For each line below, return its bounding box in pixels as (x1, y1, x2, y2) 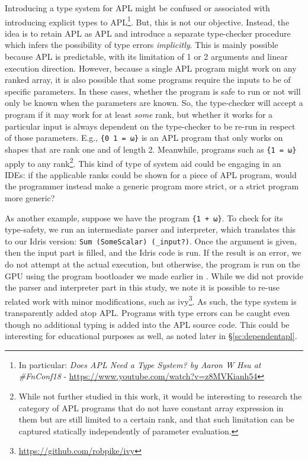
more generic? (5, 191, 55, 204)
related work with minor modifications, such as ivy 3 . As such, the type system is (5, 293, 297, 307)
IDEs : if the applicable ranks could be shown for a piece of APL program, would (5, 168, 297, 180)
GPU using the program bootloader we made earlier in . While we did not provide (5, 269, 303, 282)
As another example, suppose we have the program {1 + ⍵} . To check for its (5, 211, 283, 224)
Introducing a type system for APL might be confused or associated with (5, 2, 270, 14)
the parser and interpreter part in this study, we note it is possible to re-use (5, 281, 280, 294)
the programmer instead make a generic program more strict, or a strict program (5, 180, 299, 192)
